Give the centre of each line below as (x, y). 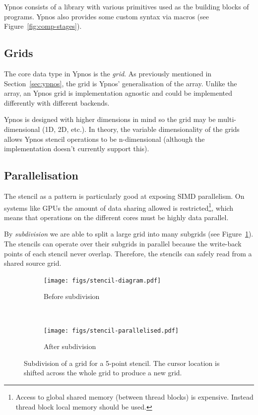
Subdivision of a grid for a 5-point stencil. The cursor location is (122, 363)
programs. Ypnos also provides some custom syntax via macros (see (107, 16)
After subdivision (70, 346)
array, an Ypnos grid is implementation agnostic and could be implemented (118, 93)
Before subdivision (72, 296)
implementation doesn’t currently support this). (77, 148)
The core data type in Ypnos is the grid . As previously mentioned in (108, 73)
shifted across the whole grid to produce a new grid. (103, 373)
